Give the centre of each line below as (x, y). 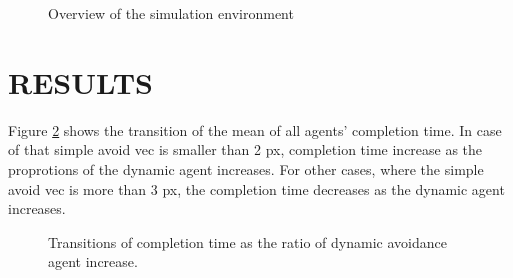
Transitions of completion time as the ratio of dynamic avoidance (247, 241)
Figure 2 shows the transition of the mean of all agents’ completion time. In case (255, 129)
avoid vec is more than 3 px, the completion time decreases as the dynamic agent (256, 188)
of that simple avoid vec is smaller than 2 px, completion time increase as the (245, 149)
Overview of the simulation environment (171, 13)
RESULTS (80, 81)
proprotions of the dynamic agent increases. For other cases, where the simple (246, 168)
